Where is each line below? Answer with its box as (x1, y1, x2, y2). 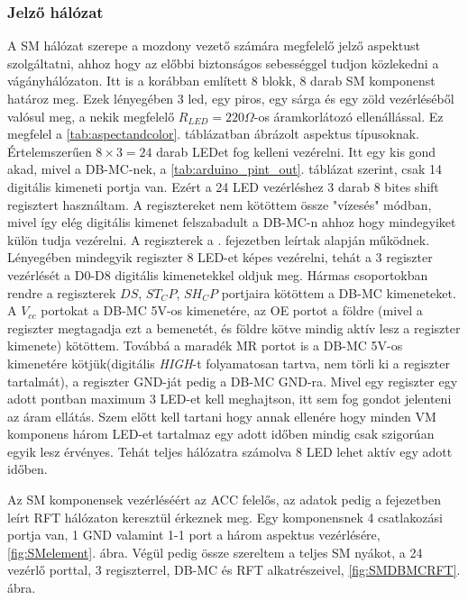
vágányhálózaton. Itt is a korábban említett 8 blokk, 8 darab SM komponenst (7, 71, 436, 90)
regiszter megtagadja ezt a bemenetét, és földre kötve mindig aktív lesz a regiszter (7, 318, 461, 337)
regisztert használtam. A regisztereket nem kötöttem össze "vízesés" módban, (7, 195, 432, 214)
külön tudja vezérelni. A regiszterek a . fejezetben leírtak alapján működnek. (7, 230, 430, 249)
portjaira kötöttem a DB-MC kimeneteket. (221, 283, 456, 302)
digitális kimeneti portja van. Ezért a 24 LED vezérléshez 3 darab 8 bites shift (7, 177, 439, 195)
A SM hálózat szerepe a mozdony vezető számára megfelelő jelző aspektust (7, 36, 421, 55)
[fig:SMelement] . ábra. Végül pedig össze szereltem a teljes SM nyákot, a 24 (7, 542, 423, 561)
